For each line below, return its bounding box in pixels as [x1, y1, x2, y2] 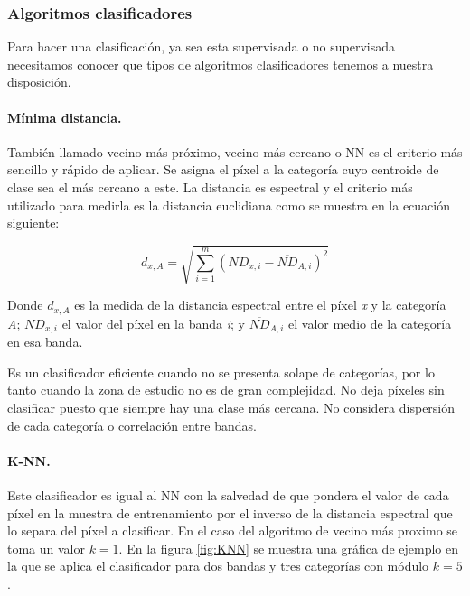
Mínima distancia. [7, 107, 122, 126]
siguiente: [7, 213, 60, 232]
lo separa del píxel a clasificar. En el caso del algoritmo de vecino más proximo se [7, 521, 458, 540]
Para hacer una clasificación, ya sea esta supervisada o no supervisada [7, 37, 396, 56]
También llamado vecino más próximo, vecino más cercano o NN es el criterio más [7, 142, 463, 161]
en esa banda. [7, 332, 83, 351]
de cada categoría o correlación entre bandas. [7, 415, 257, 434]
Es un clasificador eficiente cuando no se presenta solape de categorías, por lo [7, 362, 435, 381]
